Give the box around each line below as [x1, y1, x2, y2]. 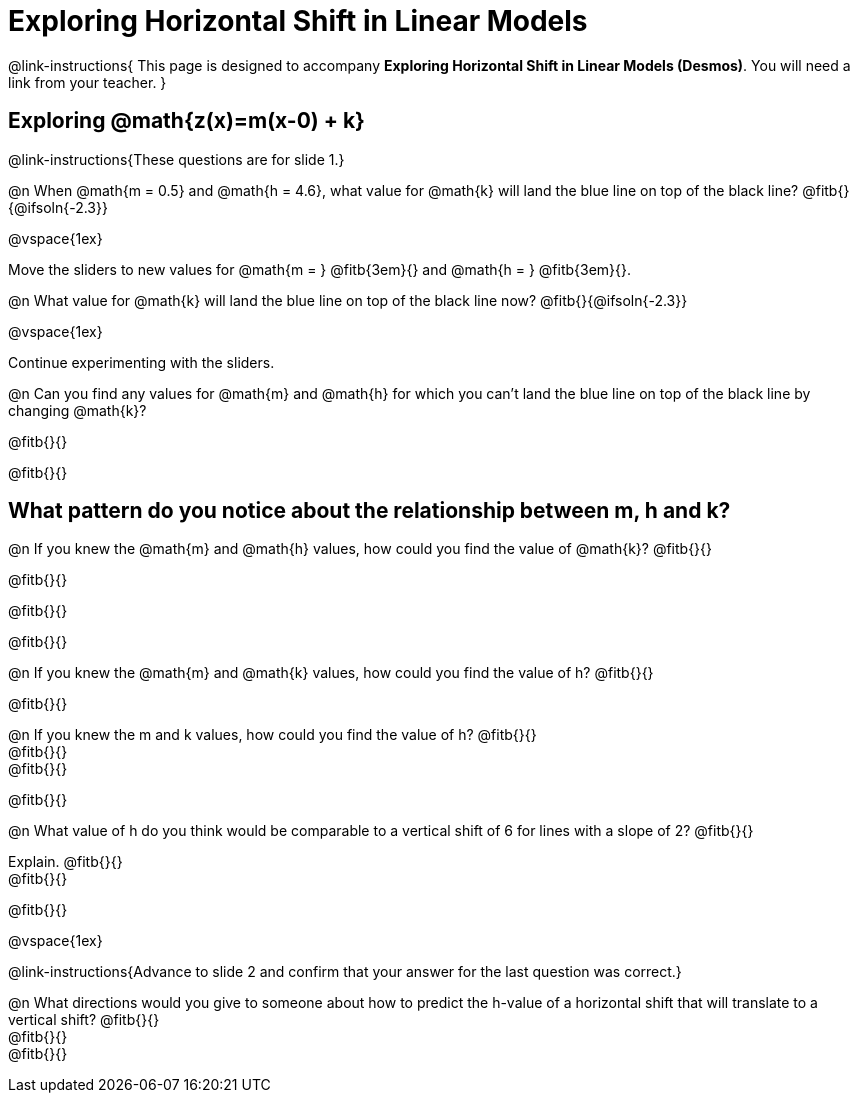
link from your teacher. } [8, 73, 167, 91]
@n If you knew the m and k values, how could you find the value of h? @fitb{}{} [8, 726, 537, 744]
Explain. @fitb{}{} [8, 853, 123, 871]
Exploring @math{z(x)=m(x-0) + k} [8, 108, 365, 134]
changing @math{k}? [8, 401, 147, 419]
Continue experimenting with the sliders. [8, 353, 275, 371]
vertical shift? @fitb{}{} [8, 1011, 160, 1029]
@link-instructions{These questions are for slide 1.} [8, 150, 345, 168]
